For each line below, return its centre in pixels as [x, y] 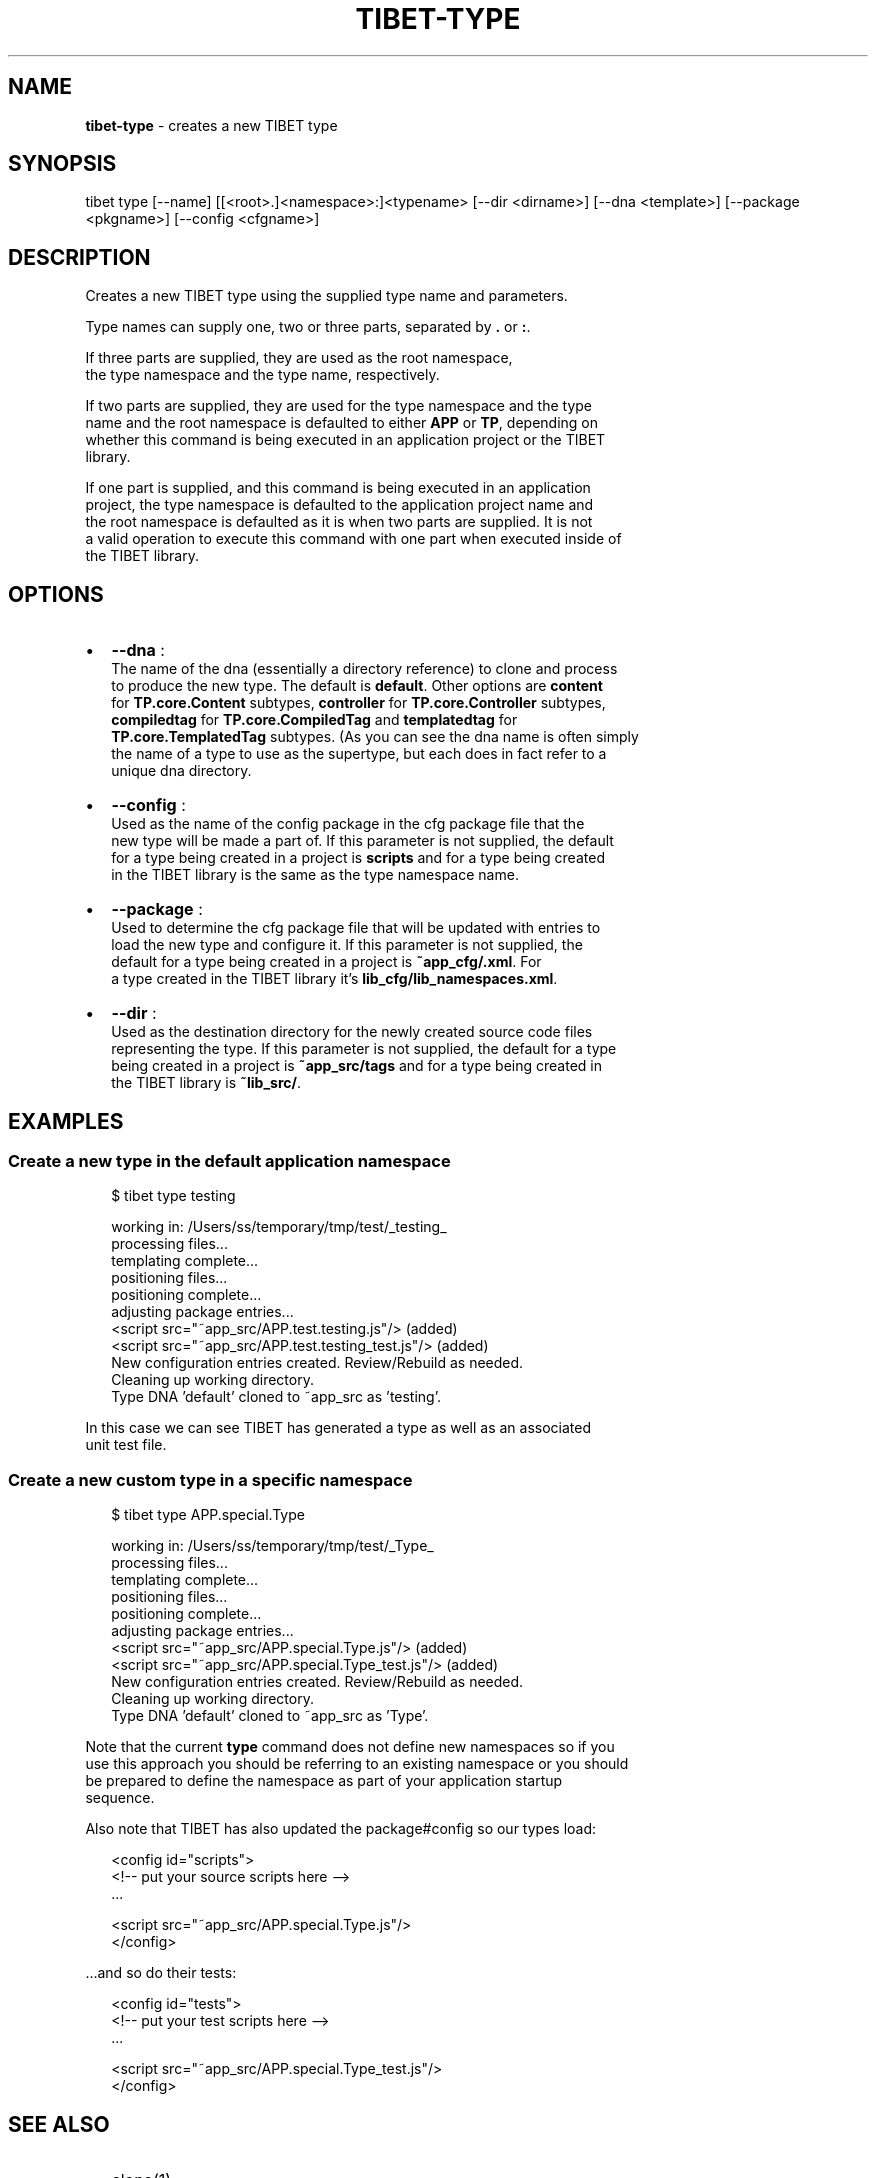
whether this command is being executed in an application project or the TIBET [345, 440]
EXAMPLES [66, 1121]
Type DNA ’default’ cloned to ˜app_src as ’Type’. [270, 1716]
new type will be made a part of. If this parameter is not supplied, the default [362, 841]
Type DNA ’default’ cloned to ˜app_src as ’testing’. [276, 1397]
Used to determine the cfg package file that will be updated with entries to [356, 928]
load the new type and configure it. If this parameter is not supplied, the [347, 945]
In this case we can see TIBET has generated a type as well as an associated [338, 1428]
